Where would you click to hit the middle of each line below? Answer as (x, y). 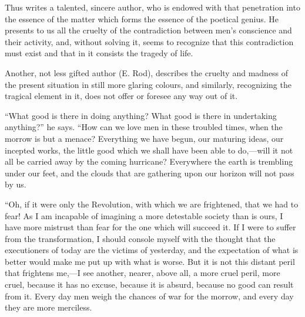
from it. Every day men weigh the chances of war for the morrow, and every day (149, 296)
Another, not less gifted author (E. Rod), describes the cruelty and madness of (147, 72)
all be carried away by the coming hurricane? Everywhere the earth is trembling (149, 161)
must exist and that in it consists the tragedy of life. (99, 53)
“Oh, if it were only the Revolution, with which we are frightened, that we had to (152, 204)
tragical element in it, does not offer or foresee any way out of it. (121, 96)
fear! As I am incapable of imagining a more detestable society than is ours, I (144, 215)
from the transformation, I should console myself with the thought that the (140, 238)
